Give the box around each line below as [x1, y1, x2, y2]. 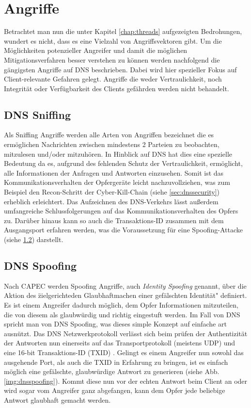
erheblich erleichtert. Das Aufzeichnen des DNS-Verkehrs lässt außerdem [4, 196, 219, 206]
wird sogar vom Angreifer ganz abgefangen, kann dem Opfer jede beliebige [4, 385, 225, 395]
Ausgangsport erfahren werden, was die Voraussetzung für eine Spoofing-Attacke [4, 225, 243, 235]
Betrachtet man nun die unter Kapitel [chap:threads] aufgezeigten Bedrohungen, [4, 26, 242, 36]
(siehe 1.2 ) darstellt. [4, 234, 63, 245]
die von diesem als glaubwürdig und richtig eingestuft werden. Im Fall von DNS [4, 309, 240, 319]
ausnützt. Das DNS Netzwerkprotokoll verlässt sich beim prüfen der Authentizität [4, 328, 248, 338]
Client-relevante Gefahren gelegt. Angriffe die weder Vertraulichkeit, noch [4, 74, 222, 84]
